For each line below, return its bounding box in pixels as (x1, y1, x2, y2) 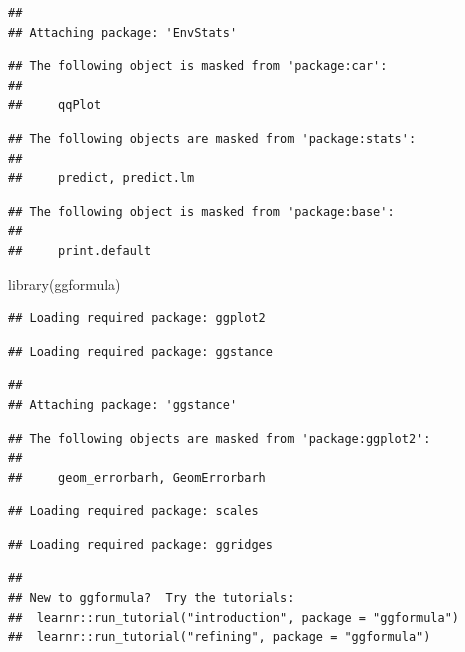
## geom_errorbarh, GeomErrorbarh (8, 470, 266, 485)
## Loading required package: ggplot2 (8, 311, 266, 326)
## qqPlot (8, 98, 102, 113)
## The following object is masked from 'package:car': (8, 59, 388, 74)
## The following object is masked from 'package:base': (8, 204, 395, 219)
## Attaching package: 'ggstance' (8, 397, 238, 412)
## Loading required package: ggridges (8, 537, 273, 552)
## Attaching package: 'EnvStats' (8, 25, 238, 40)
